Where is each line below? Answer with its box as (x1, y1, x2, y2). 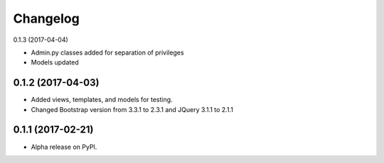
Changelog (13, 11, 80, 26)
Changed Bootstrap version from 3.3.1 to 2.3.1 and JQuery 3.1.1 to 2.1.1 (31, 105, 234, 113)
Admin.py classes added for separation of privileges (31, 48, 184, 57)
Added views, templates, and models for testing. (31, 96, 174, 104)
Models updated (31, 58, 79, 67)
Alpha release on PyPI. (31, 142, 97, 151)
